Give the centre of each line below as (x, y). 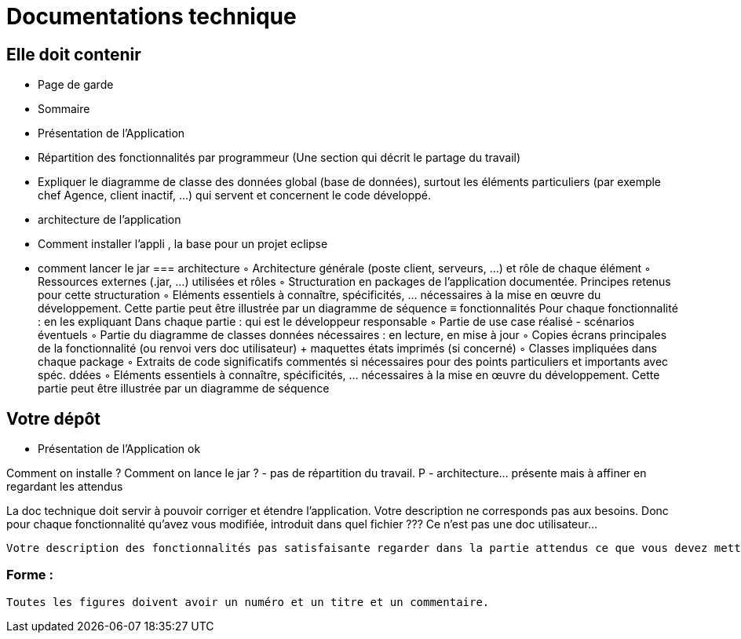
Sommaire (64, 109)
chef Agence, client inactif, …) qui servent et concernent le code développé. (234, 195)
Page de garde (76, 85)
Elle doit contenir (74, 54)
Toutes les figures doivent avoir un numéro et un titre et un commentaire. (248, 602)
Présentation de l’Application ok (119, 449)
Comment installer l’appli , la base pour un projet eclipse (183, 244)
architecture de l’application (110, 220)
